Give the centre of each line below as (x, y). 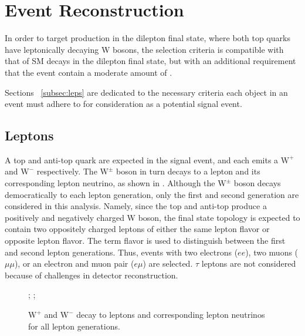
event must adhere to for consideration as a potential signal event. (123, 104)
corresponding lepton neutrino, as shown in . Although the (110, 183)
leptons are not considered (249, 263)
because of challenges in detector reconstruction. (91, 275)
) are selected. (168, 263)
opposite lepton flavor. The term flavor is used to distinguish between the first (145, 241)
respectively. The (67, 171)
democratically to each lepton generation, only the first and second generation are (152, 194)
